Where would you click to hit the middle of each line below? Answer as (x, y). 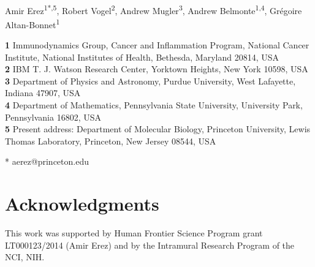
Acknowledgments (82, 204)
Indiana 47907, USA (43, 93)
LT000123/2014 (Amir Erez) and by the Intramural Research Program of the (150, 245)
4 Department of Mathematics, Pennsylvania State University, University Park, (154, 105)
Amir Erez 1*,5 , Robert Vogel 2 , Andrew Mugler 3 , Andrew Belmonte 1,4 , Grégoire (154, 9)
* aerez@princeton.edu (47, 161)
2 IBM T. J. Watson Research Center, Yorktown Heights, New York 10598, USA (157, 69)
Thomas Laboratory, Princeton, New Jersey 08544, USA (111, 141)
